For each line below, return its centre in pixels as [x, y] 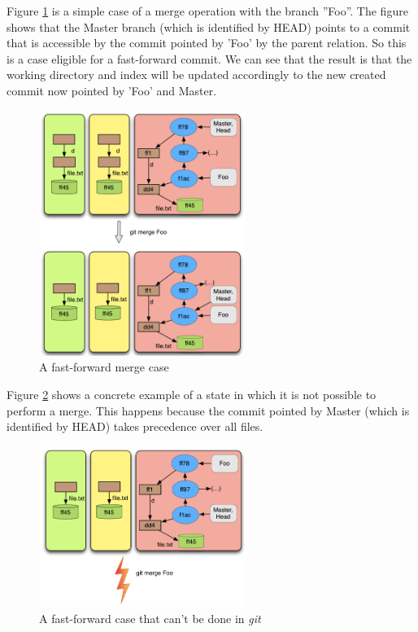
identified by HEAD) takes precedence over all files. [135, 426]
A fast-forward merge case [104, 367]
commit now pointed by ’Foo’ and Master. [112, 90]
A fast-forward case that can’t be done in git [150, 618]
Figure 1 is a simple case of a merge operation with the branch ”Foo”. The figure [207, 11]
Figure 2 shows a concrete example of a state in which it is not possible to [192, 394]
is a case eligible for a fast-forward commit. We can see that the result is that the [209, 58]
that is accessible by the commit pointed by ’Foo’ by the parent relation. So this [207, 43]
